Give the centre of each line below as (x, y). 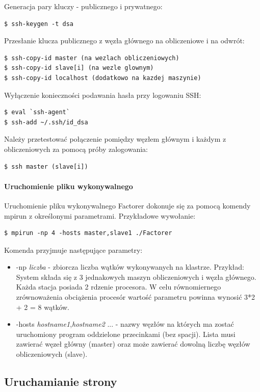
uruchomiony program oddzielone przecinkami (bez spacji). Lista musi (126, 334)
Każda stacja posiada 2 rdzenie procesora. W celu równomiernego (119, 287)
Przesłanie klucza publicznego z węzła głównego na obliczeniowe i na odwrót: (124, 41)
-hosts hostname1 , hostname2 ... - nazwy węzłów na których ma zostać (125, 324)
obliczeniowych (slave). (52, 354)
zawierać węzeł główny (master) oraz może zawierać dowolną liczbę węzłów (133, 344)
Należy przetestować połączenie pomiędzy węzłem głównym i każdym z (115, 139)
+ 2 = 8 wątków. (43, 307)
